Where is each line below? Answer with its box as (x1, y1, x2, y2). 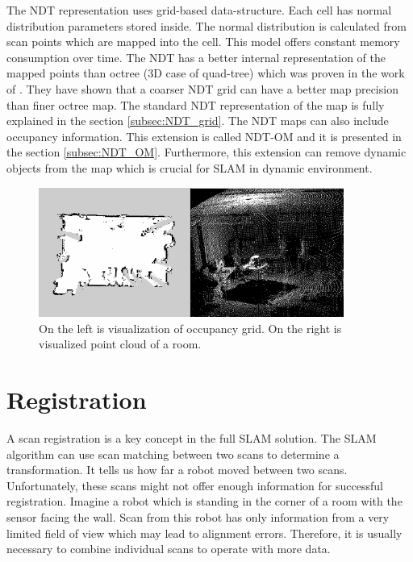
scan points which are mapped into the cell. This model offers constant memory (6, 33, 400, 50)
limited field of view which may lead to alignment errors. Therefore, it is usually (6, 524, 403, 541)
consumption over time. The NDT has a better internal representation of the (6, 48, 386, 65)
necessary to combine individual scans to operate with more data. (6, 540, 331, 557)
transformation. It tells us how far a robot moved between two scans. (6, 461, 348, 478)
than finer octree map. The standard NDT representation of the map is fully (6, 96, 385, 113)
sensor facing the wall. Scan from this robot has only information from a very (6, 509, 390, 526)
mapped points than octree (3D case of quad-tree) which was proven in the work (6, 65, 405, 81)
